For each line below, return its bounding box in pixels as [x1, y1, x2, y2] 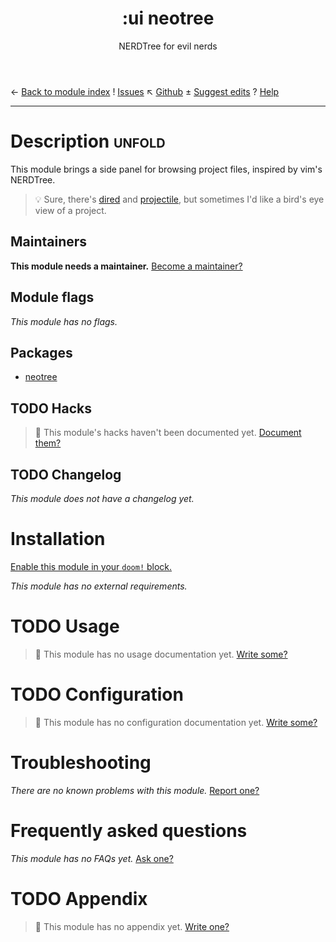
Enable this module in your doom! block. [10, 560, 173, 572]
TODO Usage [10, 615, 120, 638]
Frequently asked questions [10, 819, 248, 842]
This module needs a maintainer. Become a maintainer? [10, 260, 243, 272]
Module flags [10, 289, 95, 306]
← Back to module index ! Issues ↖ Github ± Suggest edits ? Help [10, 85, 280, 97]
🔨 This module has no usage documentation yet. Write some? [34, 648, 288, 660]
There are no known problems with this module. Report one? [10, 784, 260, 796]
